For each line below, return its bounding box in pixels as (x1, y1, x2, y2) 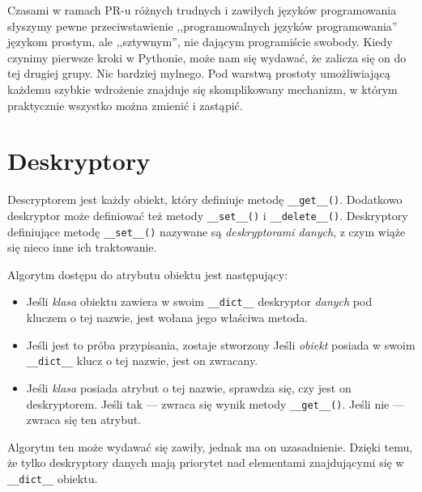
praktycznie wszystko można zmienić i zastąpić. (7, 96, 243, 113)
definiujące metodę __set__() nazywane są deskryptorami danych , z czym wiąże (7, 223, 406, 240)
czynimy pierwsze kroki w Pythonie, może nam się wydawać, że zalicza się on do (7, 49, 407, 66)
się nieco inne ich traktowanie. (7, 239, 157, 256)
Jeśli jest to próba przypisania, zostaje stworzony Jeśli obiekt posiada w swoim (26, 336, 416, 353)
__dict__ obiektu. (7, 469, 98, 486)
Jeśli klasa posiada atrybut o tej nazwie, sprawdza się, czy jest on (26, 379, 352, 396)
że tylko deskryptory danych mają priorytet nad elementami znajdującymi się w (7, 454, 404, 471)
